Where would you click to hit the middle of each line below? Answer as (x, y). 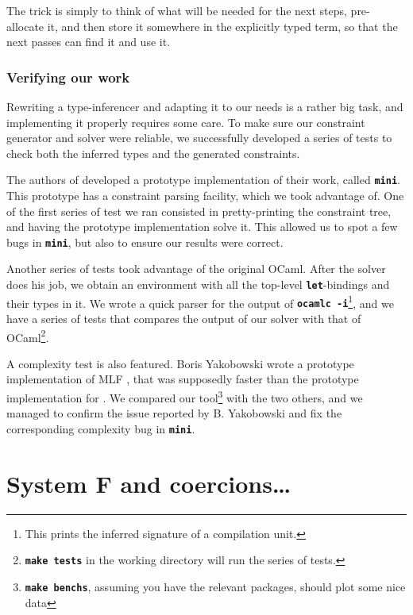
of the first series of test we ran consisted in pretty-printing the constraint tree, (199, 211)
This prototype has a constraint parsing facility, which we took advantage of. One (205, 196)
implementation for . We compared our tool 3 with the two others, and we (185, 396)
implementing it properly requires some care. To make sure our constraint (186, 122)
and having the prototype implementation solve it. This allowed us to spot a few (202, 227)
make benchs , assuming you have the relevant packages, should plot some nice (215, 586)
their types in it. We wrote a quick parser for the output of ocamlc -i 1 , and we (200, 302)
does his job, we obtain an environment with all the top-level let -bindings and (198, 284)
